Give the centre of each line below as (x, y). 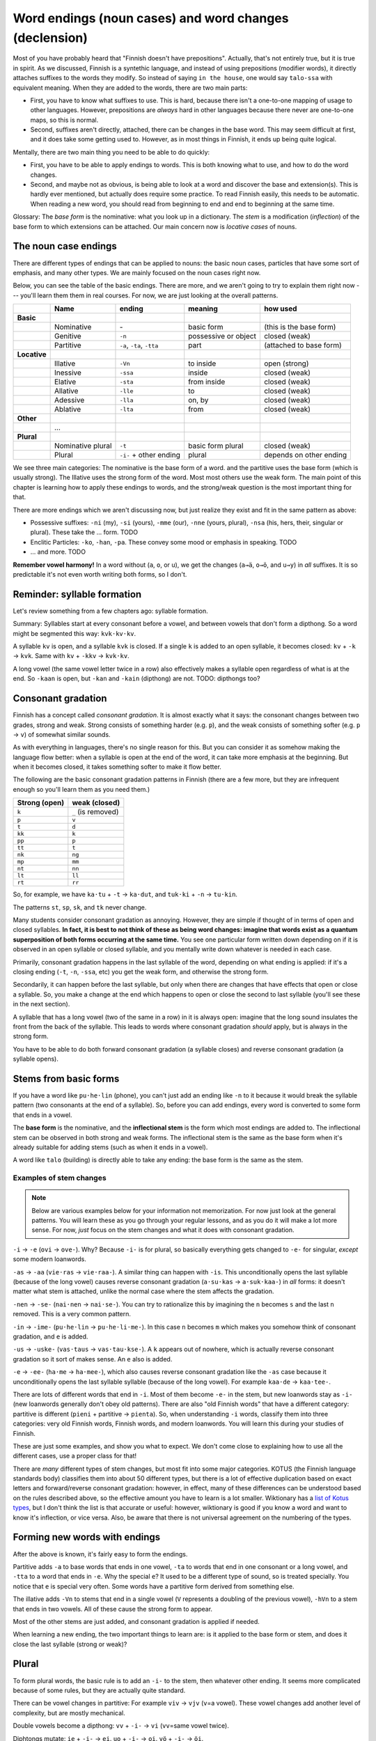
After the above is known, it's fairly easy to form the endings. (100, 1554)
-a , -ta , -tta (139, 345)
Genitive (68, 336)
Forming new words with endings (86, 1537)
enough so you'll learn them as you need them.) (81, 789)
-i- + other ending (150, 455)
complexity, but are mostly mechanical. (69, 1712)
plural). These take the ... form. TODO (84, 532)
